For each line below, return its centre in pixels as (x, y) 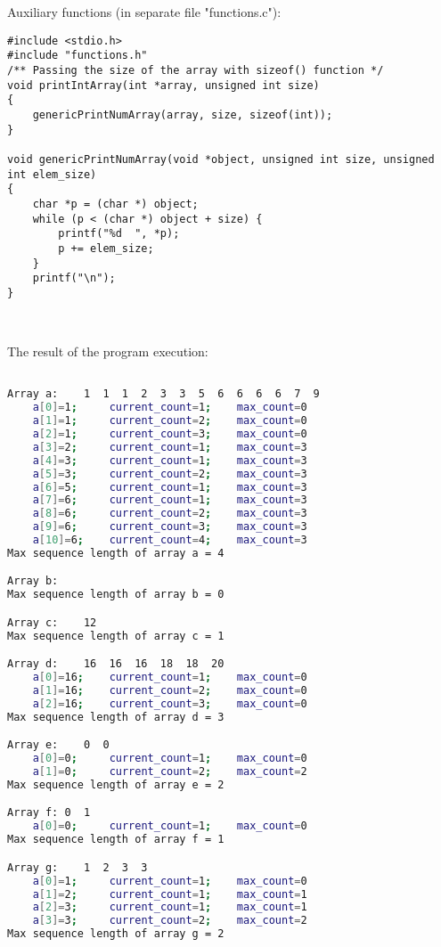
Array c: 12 (52, 622)
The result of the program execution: (108, 351)
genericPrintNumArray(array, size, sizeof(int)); (183, 115)
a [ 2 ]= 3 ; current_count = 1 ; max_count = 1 (170, 907)
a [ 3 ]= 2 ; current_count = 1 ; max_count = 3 (170, 447)
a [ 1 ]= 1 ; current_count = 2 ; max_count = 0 (170, 421)
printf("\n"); (74, 278)
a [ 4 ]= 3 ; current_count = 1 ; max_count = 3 (170, 460)
